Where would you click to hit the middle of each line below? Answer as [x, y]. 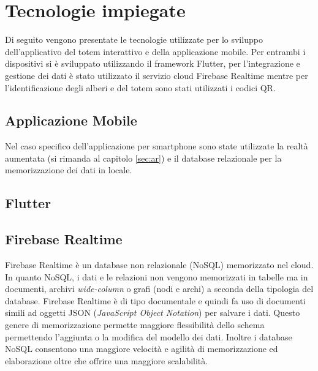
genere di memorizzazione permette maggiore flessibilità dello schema [135, 325]
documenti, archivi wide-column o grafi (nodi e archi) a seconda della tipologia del [159, 289]
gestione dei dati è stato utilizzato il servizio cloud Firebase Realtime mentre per [157, 75]
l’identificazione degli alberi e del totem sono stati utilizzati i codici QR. [140, 87]
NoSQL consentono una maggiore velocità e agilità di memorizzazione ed [142, 349]
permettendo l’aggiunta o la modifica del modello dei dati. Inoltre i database [149, 336]
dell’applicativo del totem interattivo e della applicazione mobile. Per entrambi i [155, 51]
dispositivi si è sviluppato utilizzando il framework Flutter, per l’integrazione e [153, 63]
